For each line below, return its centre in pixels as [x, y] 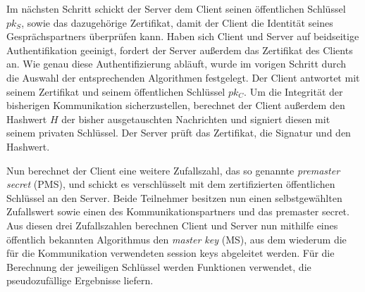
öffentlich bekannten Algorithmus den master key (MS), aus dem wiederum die [177, 239]
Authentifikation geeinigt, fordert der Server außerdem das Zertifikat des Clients [180, 50]
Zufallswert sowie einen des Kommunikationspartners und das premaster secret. [178, 211]
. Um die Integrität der [293, 91]
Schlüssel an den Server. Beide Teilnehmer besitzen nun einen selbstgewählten [174, 197]
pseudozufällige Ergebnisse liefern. [80, 280]
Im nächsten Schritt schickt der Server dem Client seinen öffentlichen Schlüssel [176, 8]
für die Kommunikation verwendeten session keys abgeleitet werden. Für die [171, 253]
